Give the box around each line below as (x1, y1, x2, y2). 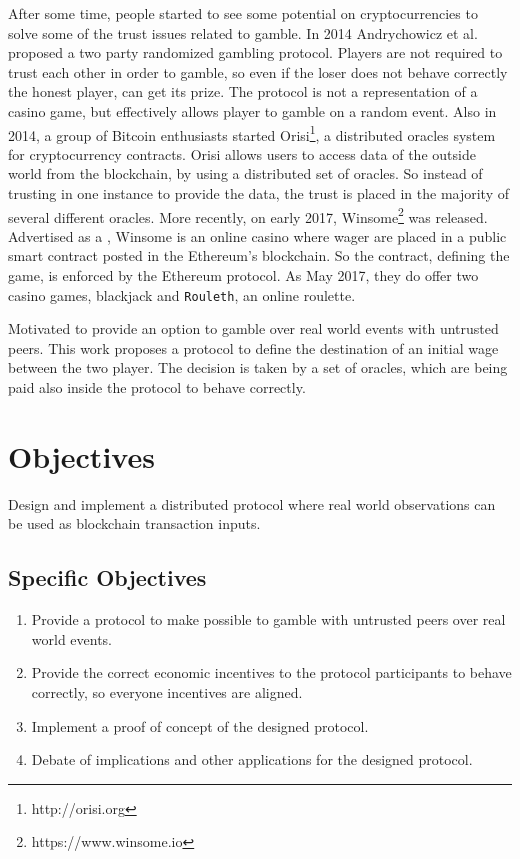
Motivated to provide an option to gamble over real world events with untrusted (8, 318, 499, 339)
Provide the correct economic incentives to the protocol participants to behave (31, 662, 512, 683)
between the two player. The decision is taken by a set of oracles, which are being (8, 357, 508, 378)
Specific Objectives (8, 562, 207, 593)
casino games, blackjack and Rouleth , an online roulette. (8, 284, 356, 305)
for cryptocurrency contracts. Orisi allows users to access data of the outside (8, 143, 476, 164)
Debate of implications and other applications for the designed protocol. (31, 749, 473, 770)
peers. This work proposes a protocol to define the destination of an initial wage (8, 337, 499, 358)
